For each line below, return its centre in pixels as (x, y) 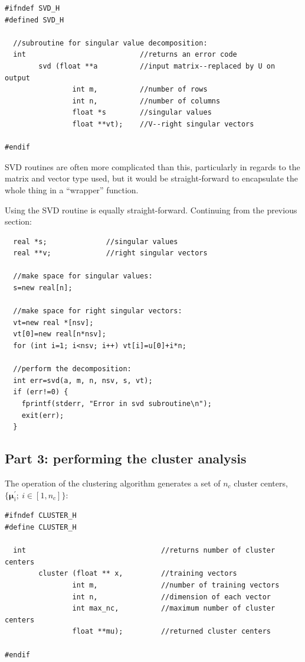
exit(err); (43, 415)
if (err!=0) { (41, 392)
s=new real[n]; (43, 288)
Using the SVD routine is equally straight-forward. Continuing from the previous (151, 210)
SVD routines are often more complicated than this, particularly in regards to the (152, 166)
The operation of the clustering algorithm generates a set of (113, 483)
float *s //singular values (142, 113)
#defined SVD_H (35, 20)
